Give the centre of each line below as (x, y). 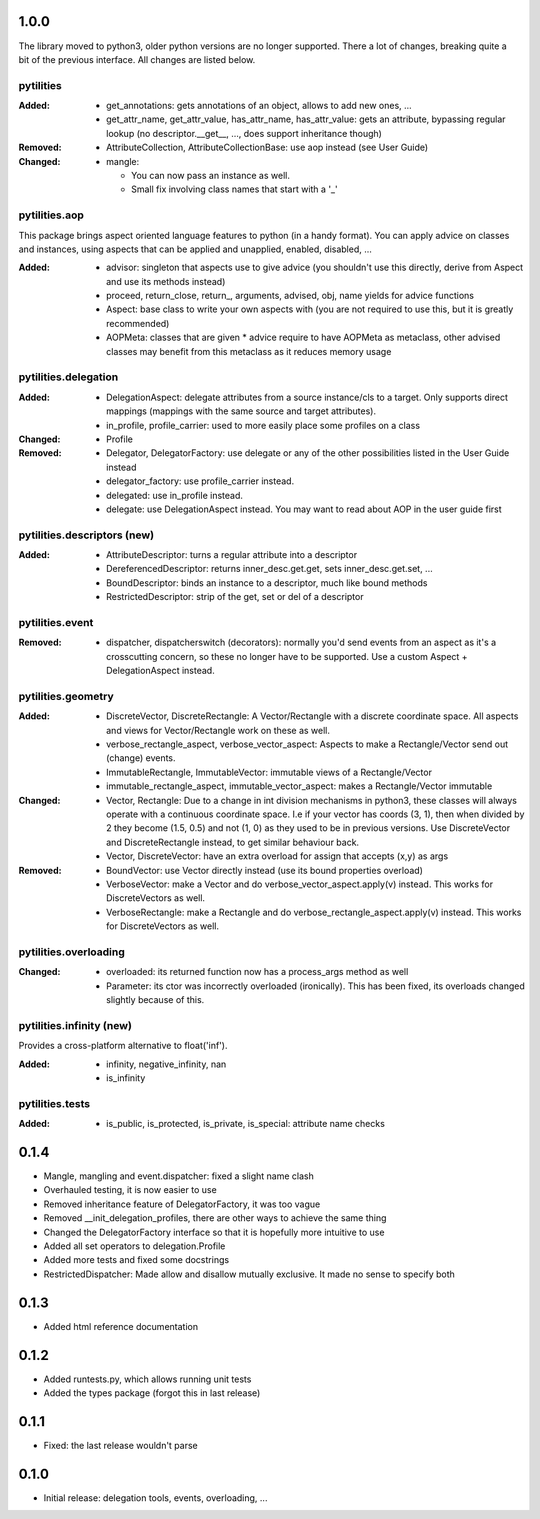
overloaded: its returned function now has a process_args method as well (257, 972)
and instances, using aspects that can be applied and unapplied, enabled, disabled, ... (195, 249)
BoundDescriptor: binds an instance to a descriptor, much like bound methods (267, 582)
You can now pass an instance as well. (210, 175)
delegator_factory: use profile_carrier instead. (200, 481)
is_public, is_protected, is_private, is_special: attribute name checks (245, 1124)
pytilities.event (56, 622)
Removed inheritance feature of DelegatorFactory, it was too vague (182, 1204)
